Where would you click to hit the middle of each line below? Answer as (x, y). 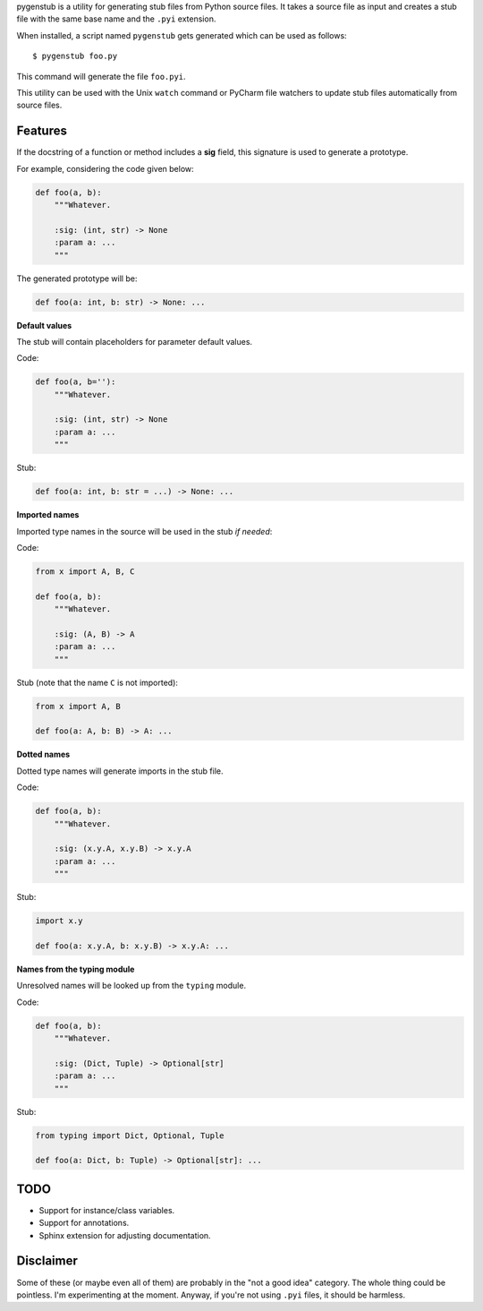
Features (42, 131)
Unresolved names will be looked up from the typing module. (131, 986)
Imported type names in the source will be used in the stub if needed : (144, 531)
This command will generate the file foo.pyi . (102, 76)
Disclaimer (47, 1261)
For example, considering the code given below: (105, 168)
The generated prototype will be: (77, 278)
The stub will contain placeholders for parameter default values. (135, 341)
